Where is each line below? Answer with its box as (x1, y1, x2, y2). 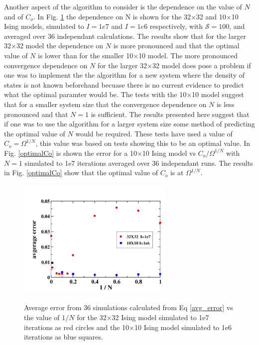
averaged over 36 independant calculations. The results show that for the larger (4, 30, 246, 41)
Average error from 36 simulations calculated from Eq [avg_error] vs (24, 302, 233, 313)
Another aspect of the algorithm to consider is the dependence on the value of (4, 1, 242, 11)
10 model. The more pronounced (138, 50, 238, 60)
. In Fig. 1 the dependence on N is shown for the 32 (33, 11, 191, 21)
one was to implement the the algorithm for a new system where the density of (4, 70, 245, 80)
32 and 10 (196, 11, 226, 21)
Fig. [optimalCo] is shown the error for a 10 (4, 147, 137, 158)
